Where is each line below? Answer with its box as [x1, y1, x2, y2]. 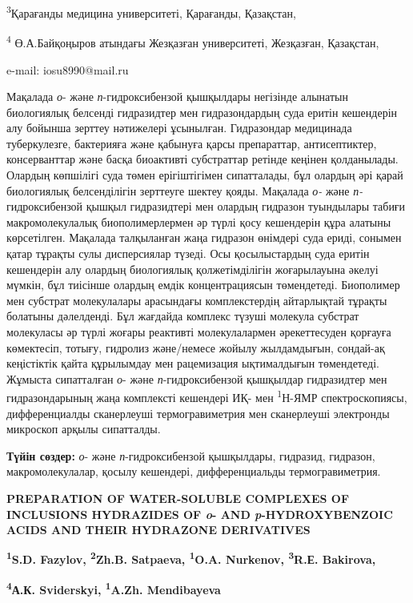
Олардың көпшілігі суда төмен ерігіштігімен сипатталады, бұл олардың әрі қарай [6, 167, 403, 183]
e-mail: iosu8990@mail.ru [6, 61, 129, 78]
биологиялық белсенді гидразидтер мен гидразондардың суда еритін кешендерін [6, 103, 398, 120]
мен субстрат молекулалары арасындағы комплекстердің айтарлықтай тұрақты [6, 291, 387, 308]
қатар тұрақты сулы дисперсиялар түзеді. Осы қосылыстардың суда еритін [6, 245, 370, 262]
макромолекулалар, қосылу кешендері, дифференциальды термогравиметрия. [6, 463, 381, 480]
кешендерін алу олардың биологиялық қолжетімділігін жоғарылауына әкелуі [6, 260, 379, 277]
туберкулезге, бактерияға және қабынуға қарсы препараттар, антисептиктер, [6, 135, 377, 151]
